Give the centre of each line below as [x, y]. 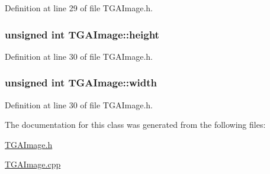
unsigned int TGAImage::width [81, 83]
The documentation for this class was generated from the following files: [135, 125]
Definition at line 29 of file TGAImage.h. [79, 8]
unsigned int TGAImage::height [82, 34]
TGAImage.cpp [33, 164]
